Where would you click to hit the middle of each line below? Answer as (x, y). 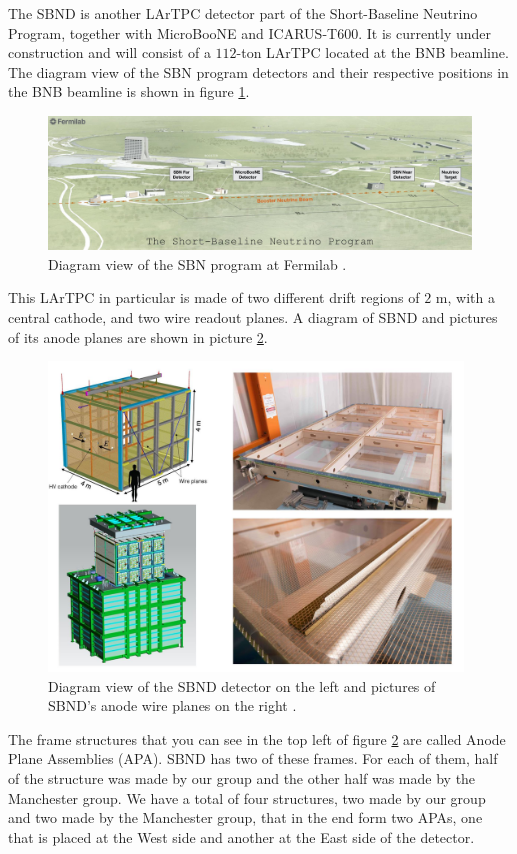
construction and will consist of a (109, 52)
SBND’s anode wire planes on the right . (172, 705)
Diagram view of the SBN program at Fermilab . (197, 263)
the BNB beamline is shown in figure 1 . (129, 91)
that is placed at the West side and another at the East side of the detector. (241, 836)
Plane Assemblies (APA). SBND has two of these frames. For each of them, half (253, 758)
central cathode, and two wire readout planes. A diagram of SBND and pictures (253, 316)
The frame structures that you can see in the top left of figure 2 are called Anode (257, 738)
